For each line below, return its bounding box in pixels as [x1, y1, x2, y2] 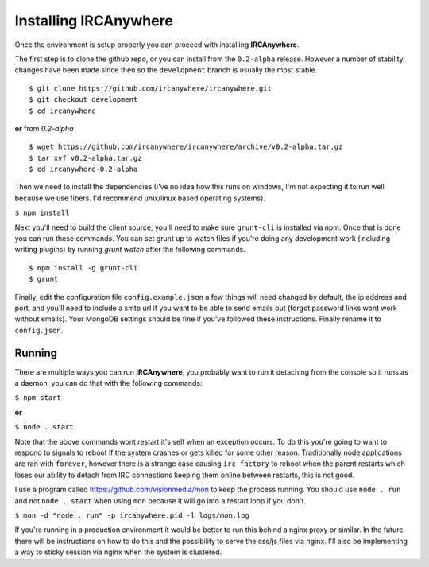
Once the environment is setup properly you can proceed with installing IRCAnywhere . [14, 40, 300, 49]
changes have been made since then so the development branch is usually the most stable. [14, 65, 318, 75]
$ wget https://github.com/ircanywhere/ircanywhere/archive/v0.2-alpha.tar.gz [29, 142, 343, 151]
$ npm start [14, 394, 61, 402]
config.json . [14, 325, 64, 335]
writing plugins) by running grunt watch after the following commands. [14, 245, 245, 254]
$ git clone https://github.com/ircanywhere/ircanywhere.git [29, 83, 272, 93]
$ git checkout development [29, 95, 138, 104]
